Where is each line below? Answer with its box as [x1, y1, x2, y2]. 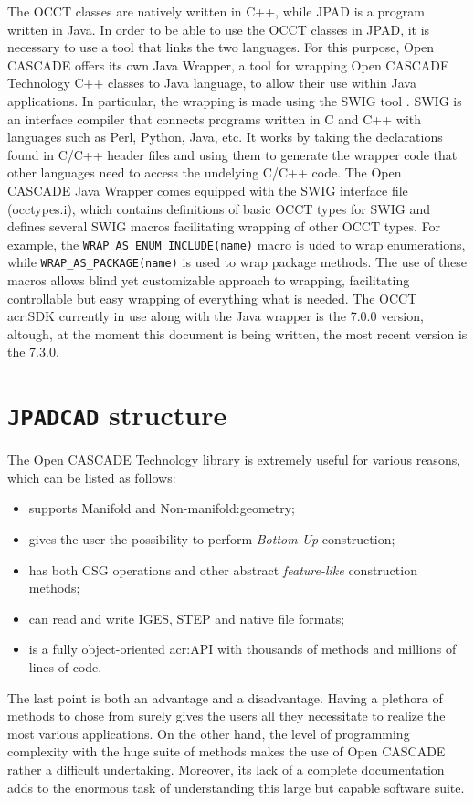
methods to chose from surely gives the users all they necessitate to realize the [7, 706, 446, 725]
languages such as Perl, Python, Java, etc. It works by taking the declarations [7, 127, 443, 146]
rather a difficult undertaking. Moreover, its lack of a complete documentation [7, 759, 445, 778]
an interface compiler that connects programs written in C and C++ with [7, 109, 422, 128]
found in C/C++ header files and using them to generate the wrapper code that [7, 145, 458, 164]
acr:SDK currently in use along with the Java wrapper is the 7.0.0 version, [7, 306, 424, 326]
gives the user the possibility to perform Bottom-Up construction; [28, 530, 395, 549]
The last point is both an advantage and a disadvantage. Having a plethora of [7, 688, 443, 707]
